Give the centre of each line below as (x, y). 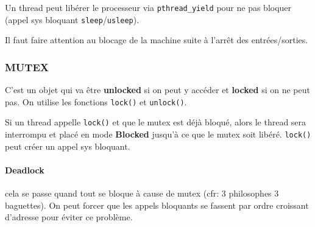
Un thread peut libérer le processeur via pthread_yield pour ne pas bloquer (148, 7)
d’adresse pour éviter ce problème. (69, 217)
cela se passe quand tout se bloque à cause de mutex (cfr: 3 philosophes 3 (142, 193)
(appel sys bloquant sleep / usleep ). (72, 19)
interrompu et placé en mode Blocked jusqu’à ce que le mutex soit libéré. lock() (158, 134)
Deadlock (25, 169)
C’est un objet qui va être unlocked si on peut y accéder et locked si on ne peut (157, 90)
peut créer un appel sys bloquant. (68, 146)
